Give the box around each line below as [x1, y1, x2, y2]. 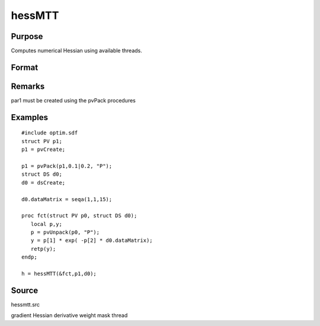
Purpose [11, 31, 43, 41]
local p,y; [30, 221, 62, 227]
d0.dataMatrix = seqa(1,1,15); [21, 196, 113, 202]
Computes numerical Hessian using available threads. [11, 47, 142, 54]
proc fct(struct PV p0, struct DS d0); [21, 212, 137, 219]
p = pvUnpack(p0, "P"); [30, 229, 100, 236]
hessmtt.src [11, 301, 40, 308]
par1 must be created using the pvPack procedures [11, 96, 136, 104]
